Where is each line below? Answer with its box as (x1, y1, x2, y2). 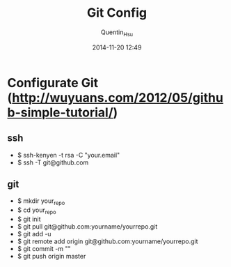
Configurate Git (7, 75, 99, 91)
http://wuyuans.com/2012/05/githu (12, 89, 224, 105)
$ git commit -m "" (17, 244, 71, 252)
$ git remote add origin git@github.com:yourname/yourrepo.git (17, 237, 198, 245)
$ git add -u (17, 229, 51, 238)
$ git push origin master (17, 252, 86, 260)
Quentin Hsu (100, 28, 134, 38)
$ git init (17, 215, 41, 223)
